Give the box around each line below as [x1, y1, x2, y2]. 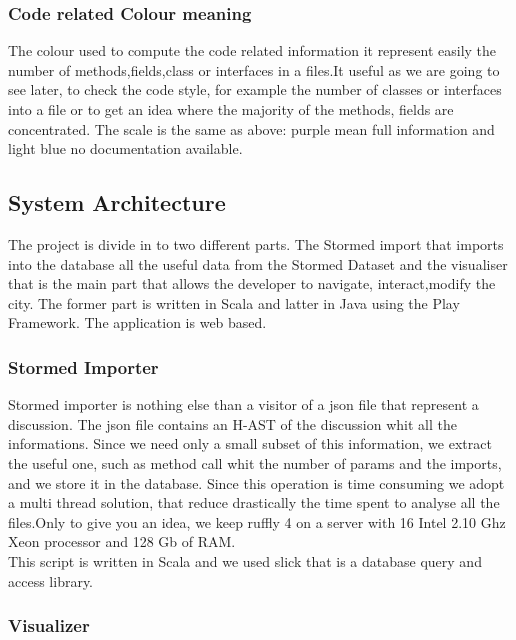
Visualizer [8, 613, 90, 638]
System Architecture [8, 187, 226, 218]
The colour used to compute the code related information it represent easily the [8, 40, 497, 61]
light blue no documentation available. [8, 138, 243, 159]
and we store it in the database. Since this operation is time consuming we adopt [8, 472, 505, 493]
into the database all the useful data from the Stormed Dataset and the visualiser [8, 253, 508, 274]
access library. [8, 570, 94, 591]
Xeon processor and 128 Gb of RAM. [8, 531, 236, 552]
